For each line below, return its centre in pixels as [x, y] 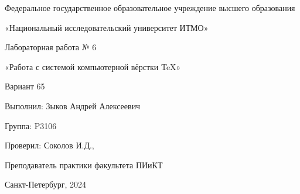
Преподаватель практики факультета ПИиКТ [84, 164]
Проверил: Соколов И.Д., [50, 145]
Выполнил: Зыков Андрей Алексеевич [73, 105]
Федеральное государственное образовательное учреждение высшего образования [150, 8]
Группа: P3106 [31, 125]
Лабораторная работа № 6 [51, 47]
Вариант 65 [25, 86]
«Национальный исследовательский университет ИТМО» [107, 27]
